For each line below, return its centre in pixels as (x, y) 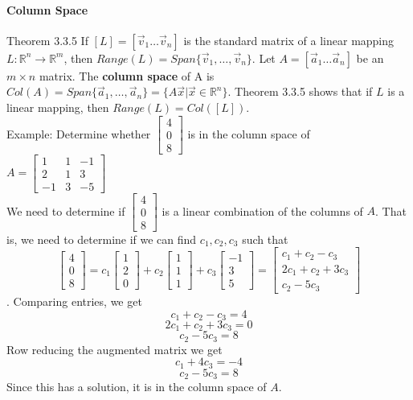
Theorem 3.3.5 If (47, 40)
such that (265, 239)
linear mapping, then (58, 107)
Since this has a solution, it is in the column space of (137, 387)
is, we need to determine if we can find (102, 239)
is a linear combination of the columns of (262, 210)
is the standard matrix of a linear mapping (289, 40)
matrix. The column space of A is (127, 75)
